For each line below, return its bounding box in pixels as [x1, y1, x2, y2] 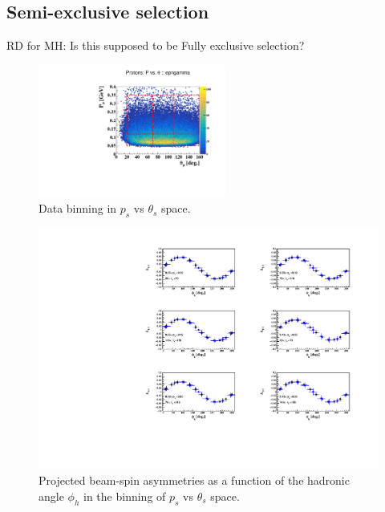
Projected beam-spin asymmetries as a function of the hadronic [38, 472, 350, 489]
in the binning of [83, 487, 166, 504]
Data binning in [38, 200, 117, 217]
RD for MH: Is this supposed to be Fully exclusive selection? [6, 37, 305, 54]
